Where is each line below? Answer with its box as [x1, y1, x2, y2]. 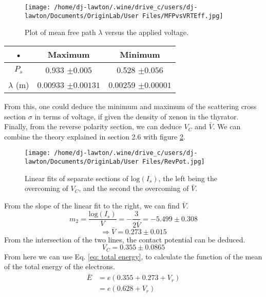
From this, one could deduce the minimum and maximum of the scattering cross [4, 100, 257, 111]
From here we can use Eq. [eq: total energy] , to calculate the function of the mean [4, 251, 262, 261]
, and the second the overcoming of [79, 183, 189, 194]
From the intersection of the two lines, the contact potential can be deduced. [4, 234, 245, 244]
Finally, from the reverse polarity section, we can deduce [4, 121, 182, 132]
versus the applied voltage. [105, 27, 188, 38]
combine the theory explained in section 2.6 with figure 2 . [4, 131, 185, 142]
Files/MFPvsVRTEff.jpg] [142, 12, 223, 20]
